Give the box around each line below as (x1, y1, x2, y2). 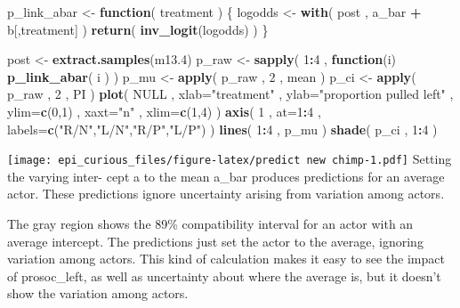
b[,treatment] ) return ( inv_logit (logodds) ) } (7, 20, 269, 38)
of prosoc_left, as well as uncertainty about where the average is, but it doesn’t (7, 266, 441, 285)
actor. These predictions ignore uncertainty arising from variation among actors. (7, 184, 445, 203)
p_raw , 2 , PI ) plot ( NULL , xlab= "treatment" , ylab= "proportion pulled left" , (7, 85, 454, 103)
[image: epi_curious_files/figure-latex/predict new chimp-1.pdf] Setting (7, 150, 452, 168)
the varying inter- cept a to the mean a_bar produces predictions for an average (7, 166, 445, 185)
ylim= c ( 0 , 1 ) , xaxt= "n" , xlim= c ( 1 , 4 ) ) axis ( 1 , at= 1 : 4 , (7, 101, 321, 120)
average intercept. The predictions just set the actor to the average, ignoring (7, 231, 424, 250)
